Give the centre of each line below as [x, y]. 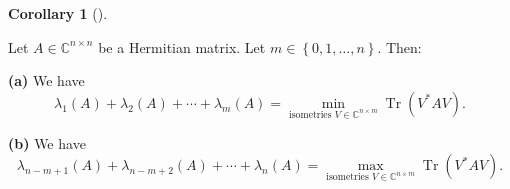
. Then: [399, 46]
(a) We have [46, 80]
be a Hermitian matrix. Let [182, 46]
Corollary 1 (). [58, 13]
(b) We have [47, 142]
